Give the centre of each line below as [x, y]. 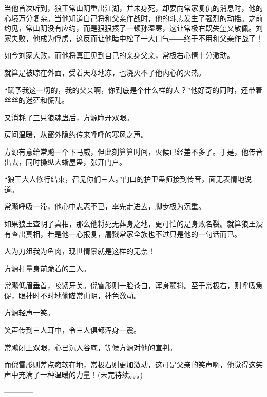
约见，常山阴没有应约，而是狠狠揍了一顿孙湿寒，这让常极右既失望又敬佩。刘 [133, 28]
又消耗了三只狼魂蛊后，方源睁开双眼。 [69, 117]
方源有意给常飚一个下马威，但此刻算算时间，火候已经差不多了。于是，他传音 [133, 151]
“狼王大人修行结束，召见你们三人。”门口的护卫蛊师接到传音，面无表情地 [125, 179]
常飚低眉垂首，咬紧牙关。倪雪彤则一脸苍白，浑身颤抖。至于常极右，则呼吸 [130, 285]
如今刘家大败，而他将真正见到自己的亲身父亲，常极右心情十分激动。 [119, 55]
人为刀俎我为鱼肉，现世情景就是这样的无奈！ [80, 251]
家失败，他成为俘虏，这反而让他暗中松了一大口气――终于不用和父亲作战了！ [133, 38]
